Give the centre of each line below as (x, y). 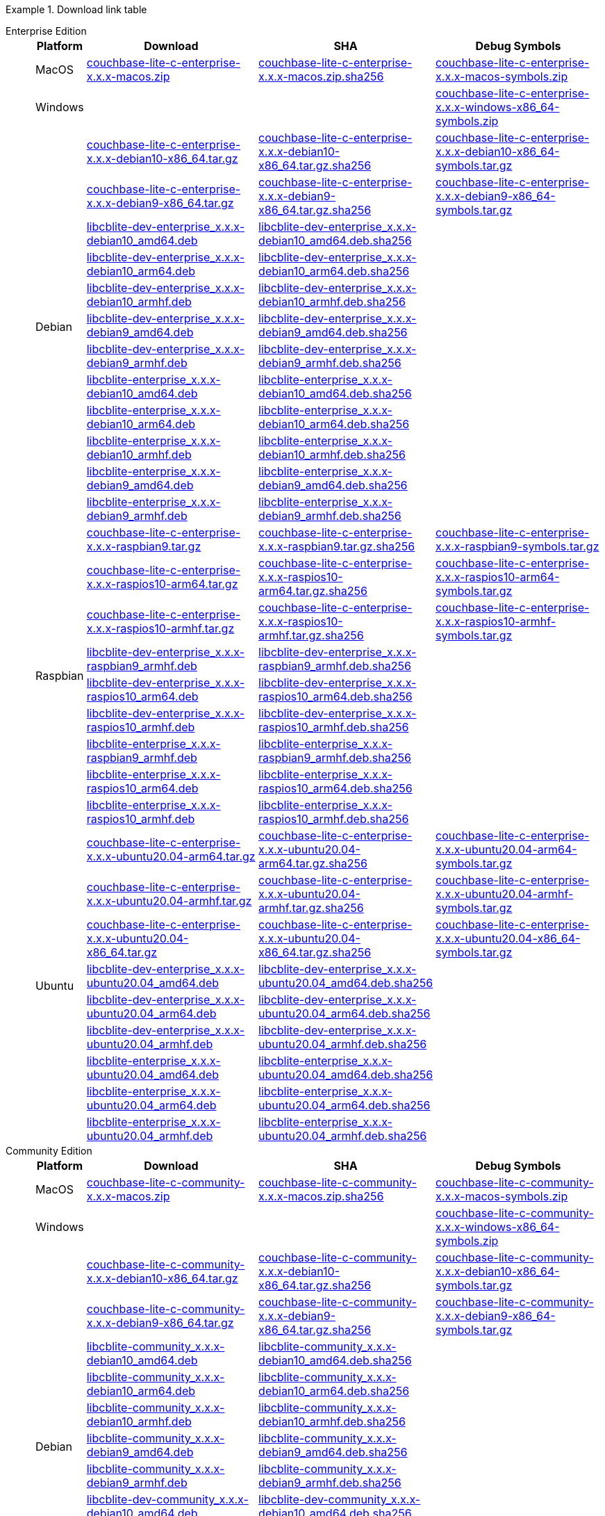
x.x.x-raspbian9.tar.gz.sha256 (337, 546)
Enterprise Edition (46, 31)
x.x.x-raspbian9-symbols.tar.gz (517, 546)
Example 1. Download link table (76, 9)
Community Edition (49, 1151)
